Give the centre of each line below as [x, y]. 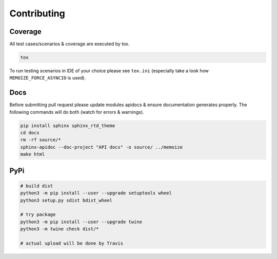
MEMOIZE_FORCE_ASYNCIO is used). [48, 78]
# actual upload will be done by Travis [72, 243]
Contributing [37, 13]
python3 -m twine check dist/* [60, 229]
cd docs [30, 133]
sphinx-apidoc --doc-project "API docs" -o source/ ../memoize [102, 147]
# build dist [37, 186]
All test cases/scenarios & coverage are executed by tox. [70, 44]
